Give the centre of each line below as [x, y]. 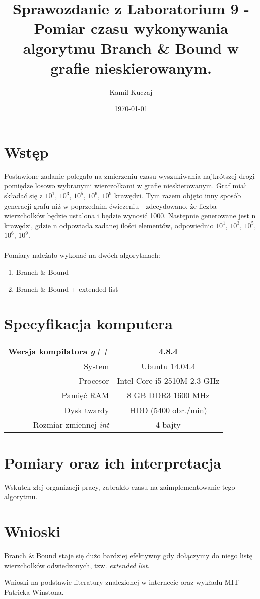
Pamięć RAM [85, 395]
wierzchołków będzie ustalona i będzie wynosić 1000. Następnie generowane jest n [130, 215]
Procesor [94, 381]
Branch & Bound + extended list [67, 288]
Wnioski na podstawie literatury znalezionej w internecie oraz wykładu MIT [121, 582]
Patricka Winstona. [34, 592]
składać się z [23, 195]
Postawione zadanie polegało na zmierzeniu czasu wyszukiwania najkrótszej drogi [129, 176]
